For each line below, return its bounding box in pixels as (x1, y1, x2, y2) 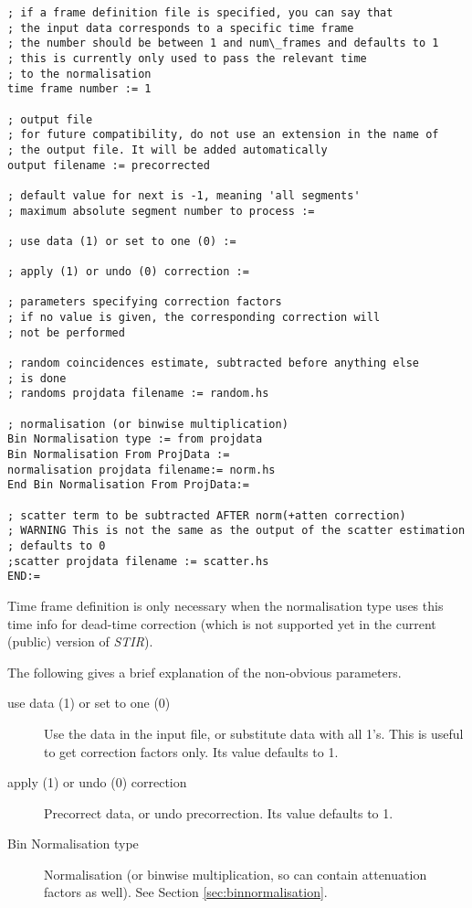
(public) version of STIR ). (7, 632, 153, 651)
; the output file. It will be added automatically (7, 143, 328, 156)
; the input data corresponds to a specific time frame (7, 21, 354, 35)
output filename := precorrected (7, 158, 210, 172)
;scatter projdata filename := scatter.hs (7, 554, 269, 568)
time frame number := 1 (7, 82, 152, 96)
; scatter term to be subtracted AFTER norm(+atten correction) (7, 508, 406, 522)
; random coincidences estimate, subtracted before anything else (7, 357, 420, 370)
